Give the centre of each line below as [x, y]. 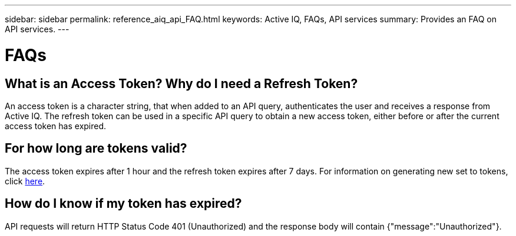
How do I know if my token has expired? [123, 204]
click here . [25, 181]
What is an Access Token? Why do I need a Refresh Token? [181, 83]
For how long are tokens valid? [96, 149]
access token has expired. [56, 126]
